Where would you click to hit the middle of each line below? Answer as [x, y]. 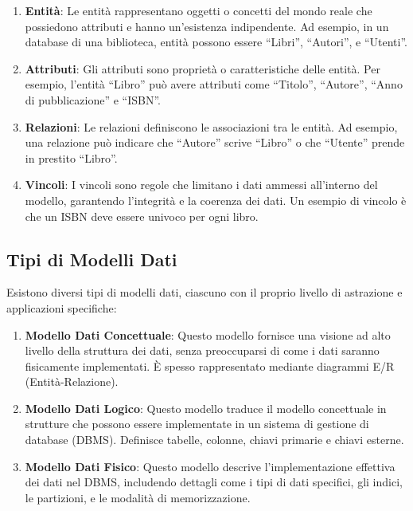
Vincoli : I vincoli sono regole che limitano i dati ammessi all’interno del [201, 185]
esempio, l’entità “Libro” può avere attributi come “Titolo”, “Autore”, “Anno [214, 84]
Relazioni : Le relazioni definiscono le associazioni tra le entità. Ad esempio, [211, 126]
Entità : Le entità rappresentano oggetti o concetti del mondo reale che [199, 10]
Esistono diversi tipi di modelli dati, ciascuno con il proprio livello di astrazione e [205, 292]
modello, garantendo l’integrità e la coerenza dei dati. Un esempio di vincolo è [216, 200]
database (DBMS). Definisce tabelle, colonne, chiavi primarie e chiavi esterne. [214, 440]
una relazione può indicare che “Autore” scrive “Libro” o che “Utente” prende [215, 142]
